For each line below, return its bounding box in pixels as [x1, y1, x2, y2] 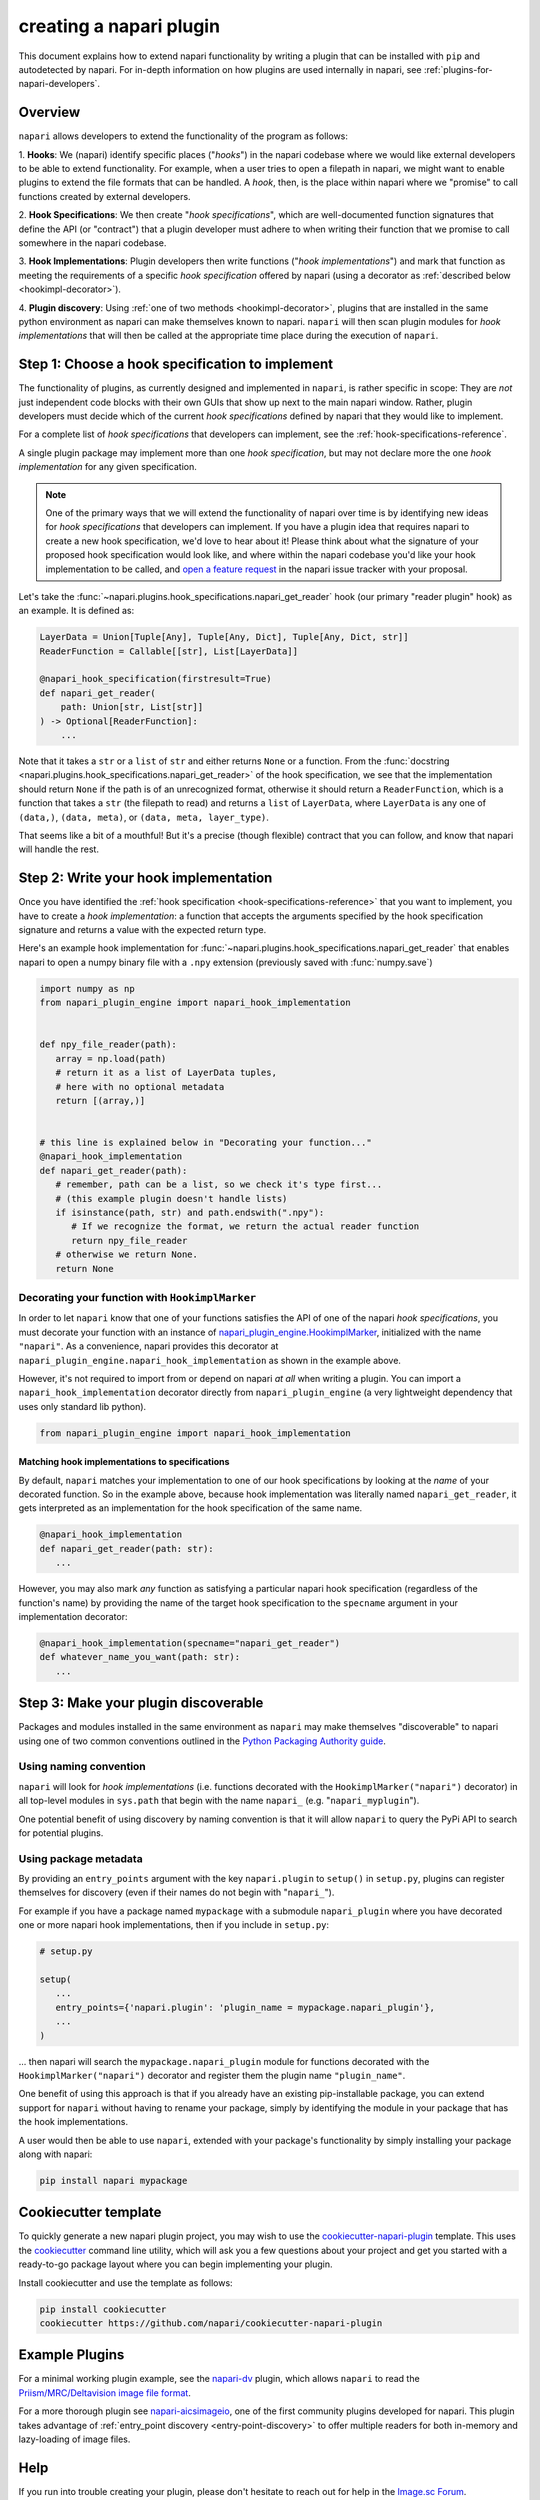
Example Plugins [18, 2346, 125, 2364]
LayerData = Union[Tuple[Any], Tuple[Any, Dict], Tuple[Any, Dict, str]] [39, 631, 409, 643]
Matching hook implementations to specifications [18, 1456, 230, 1468]
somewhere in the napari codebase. [18, 236, 167, 249]
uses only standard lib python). [18, 1400, 147, 1412]
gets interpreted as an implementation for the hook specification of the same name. [18, 1502, 363, 1514]
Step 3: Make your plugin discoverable [18, 1695, 264, 1712]
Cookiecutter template [18, 2204, 162, 2221]
